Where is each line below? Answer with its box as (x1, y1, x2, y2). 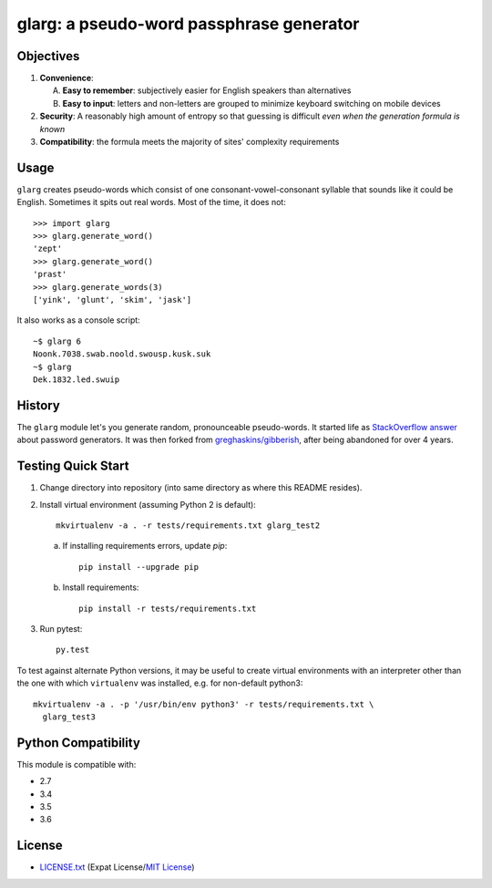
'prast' (33, 269, 67, 280)
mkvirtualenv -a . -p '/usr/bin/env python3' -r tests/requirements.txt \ (33, 698, 374, 709)
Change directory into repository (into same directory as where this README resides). (39, 482, 363, 493)
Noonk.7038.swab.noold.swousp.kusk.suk (33, 349, 211, 359)
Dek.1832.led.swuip (33, 375, 120, 385)
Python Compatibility (16, 735, 141, 750)
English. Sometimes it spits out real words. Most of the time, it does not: (16, 197, 286, 208)
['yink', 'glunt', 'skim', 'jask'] (33, 294, 192, 305)
